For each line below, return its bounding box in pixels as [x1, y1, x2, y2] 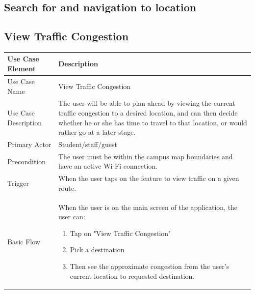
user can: [58, 211, 85, 222]
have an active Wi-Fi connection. [58, 161, 158, 171]
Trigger [7, 178, 29, 188]
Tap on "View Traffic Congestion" [70, 228, 171, 238]
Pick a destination [70, 244, 125, 255]
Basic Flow [7, 236, 40, 246]
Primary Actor [7, 139, 51, 149]
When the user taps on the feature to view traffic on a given [58, 173, 239, 183]
